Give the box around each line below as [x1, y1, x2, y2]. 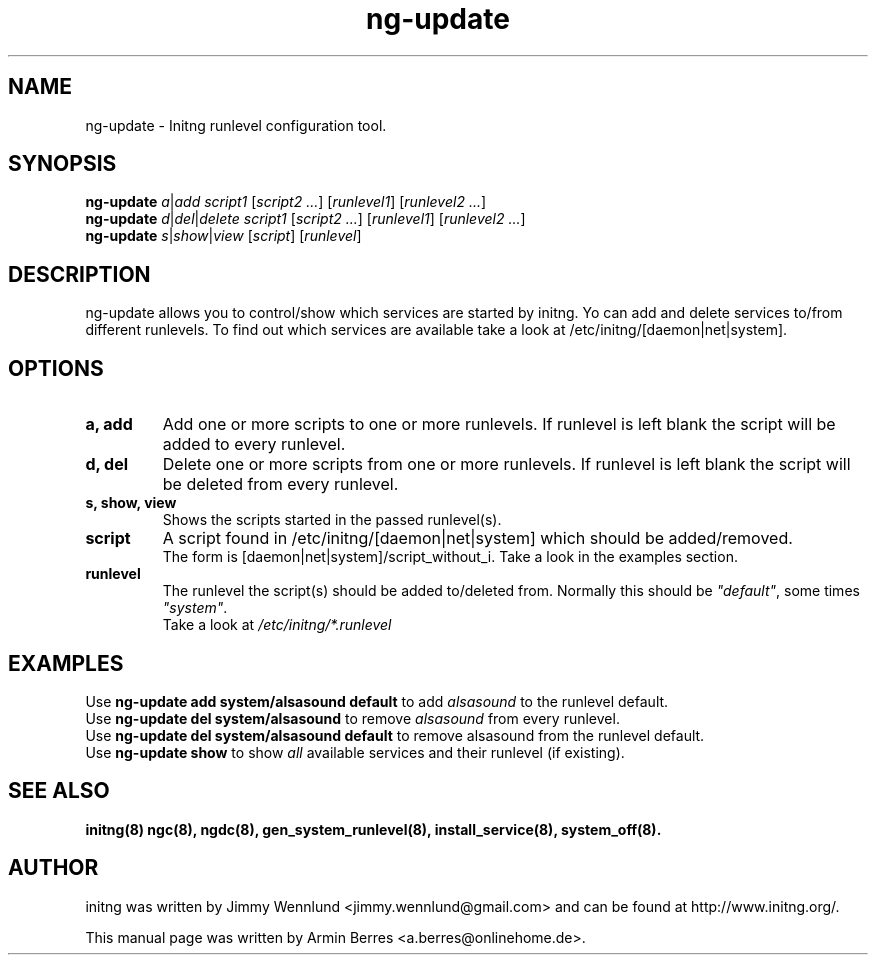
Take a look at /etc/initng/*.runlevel [162, 616, 392, 634]
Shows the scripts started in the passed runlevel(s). [162, 511, 502, 529]
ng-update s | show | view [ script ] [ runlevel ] [85, 227, 362, 245]
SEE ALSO [8, 778, 110, 804]
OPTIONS [8, 355, 104, 381]
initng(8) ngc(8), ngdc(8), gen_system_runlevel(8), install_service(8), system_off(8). [85, 820, 662, 838]
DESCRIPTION [8, 261, 151, 287]
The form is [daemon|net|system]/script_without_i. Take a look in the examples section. [162, 548, 738, 566]
